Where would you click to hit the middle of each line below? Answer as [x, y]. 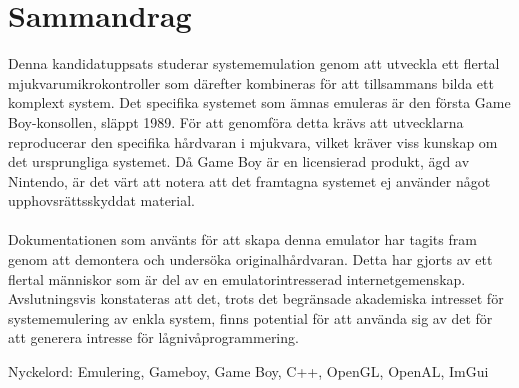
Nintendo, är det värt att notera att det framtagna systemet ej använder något [249, 180]
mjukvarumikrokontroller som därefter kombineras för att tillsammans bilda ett [251, 82]
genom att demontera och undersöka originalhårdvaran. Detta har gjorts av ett [250, 259]
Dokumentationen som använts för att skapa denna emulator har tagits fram [242, 239]
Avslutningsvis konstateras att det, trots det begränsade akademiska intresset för [256, 298]
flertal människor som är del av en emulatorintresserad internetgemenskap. [237, 278]
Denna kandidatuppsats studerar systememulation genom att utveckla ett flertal [254, 63]
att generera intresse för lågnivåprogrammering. [153, 337]
